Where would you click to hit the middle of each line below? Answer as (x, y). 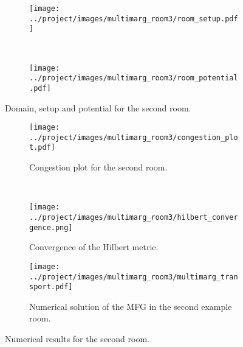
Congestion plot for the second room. (98, 167)
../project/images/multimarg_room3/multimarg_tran (134, 277)
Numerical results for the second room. (77, 338)
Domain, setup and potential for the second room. (98, 107)
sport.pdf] (51, 287)
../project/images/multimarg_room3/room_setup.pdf (134, 19)
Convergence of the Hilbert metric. (94, 247)
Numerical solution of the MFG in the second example (131, 306)
